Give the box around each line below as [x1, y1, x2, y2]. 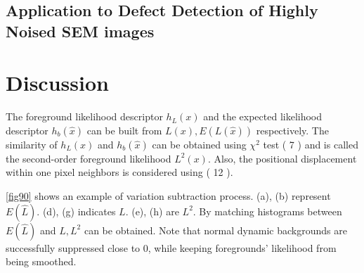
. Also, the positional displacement [207, 151, 357, 165]
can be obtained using [152, 136, 247, 151]
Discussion [6, 68, 109, 97]
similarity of [6, 136, 58, 151]
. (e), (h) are [125, 203, 179, 218]
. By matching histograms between [193, 203, 342, 218]
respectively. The [256, 122, 329, 137]
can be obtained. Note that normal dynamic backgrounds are [84, 222, 347, 237]
